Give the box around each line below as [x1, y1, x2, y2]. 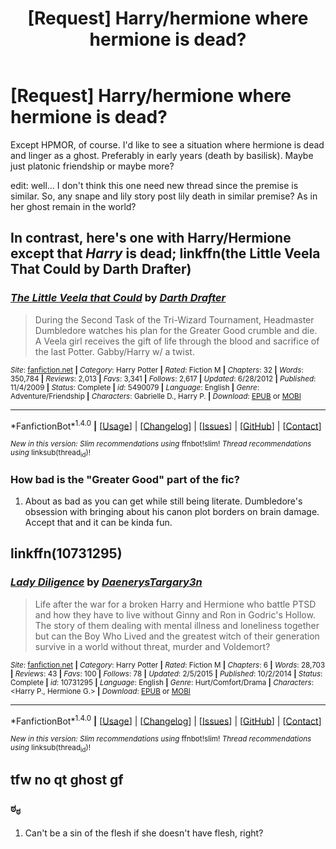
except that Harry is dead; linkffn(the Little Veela [10, 245, 321, 262]
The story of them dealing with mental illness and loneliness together [34, 619, 320, 631]
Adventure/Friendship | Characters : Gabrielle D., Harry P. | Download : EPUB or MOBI [10, 391, 302, 401]
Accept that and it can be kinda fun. [24, 516, 173, 528]
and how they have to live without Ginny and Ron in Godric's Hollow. [34, 608, 316, 621]
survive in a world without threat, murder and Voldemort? [34, 640, 271, 652]
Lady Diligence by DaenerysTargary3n [10, 575, 203, 589]
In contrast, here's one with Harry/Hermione [10, 230, 292, 247]
